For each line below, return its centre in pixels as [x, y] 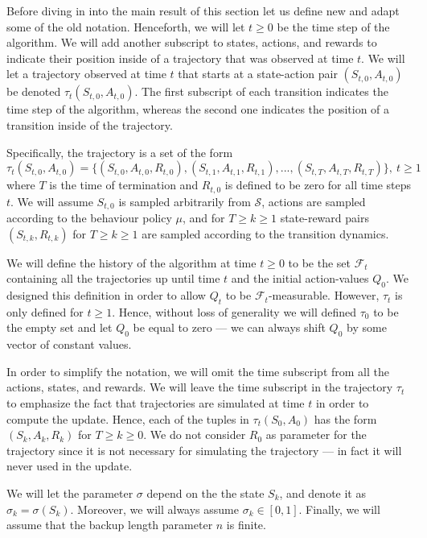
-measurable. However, [324, 295]
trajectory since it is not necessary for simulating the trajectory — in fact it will [204, 450]
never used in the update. [70, 466]
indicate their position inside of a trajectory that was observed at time [180, 58]
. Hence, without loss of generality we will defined [234, 311]
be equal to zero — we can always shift [229, 327]
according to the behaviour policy [89, 218]
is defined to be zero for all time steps [318, 185]
